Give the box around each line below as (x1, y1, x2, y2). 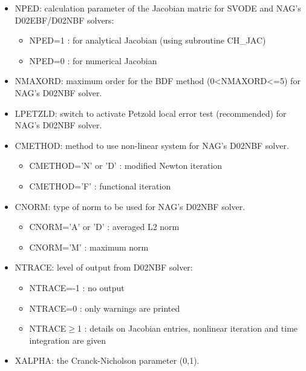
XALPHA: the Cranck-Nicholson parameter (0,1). (15, 354, 200, 367)
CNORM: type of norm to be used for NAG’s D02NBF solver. (15, 200, 246, 212)
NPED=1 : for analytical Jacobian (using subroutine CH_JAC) (29, 34, 266, 47)
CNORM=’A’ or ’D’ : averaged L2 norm (29, 220, 180, 233)
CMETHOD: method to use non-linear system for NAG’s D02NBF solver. (15, 139, 289, 151)
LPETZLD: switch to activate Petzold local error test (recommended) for (15, 107, 287, 119)
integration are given (29, 333, 106, 346)
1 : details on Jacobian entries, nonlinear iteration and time (77, 322, 298, 335)
